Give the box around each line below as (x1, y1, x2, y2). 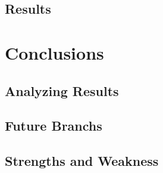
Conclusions (5, 40, 104, 64)
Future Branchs (5, 116, 102, 135)
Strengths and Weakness (5, 152, 159, 170)
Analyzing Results (5, 81, 119, 100)
